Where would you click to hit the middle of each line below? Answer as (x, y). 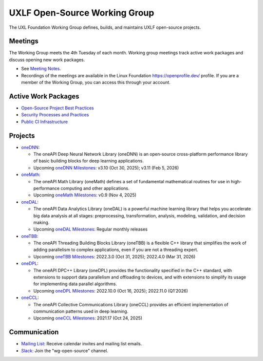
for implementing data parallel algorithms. (75, 284)
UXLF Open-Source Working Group (82, 13)
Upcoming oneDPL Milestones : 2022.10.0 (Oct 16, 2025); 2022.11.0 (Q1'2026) (111, 291)
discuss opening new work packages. (47, 60)
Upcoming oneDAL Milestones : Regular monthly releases (91, 229)
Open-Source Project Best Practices (58, 108)
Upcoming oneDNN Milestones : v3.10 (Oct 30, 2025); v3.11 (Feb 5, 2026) (106, 168)
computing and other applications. (95, 188)
